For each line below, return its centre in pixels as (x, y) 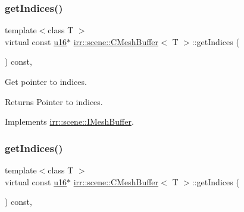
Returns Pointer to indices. (54, 101)
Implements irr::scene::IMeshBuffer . (69, 121)
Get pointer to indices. (46, 81)
